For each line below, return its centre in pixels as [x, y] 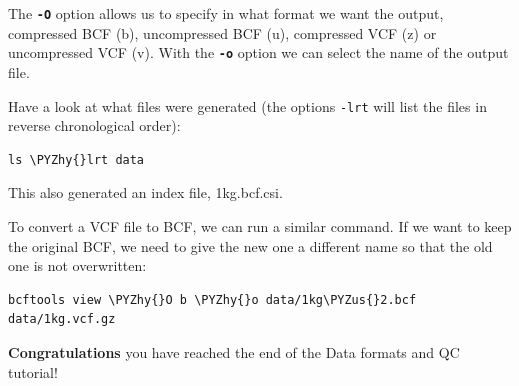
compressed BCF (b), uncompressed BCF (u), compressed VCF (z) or [222, 32]
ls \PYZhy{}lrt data [76, 159]
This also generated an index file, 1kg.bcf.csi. [145, 192]
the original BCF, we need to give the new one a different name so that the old [250, 245]
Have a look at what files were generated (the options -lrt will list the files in [247, 105]
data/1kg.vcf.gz [62, 319]
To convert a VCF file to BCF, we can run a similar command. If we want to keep [260, 225]
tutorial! [33, 371]
